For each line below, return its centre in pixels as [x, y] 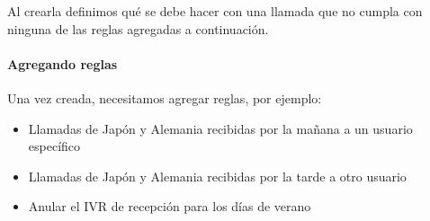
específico [54, 146]
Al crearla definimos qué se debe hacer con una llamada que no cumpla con [215, 11]
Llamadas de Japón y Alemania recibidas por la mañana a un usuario [220, 128]
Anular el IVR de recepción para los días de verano [170, 206]
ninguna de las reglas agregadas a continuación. [138, 28]
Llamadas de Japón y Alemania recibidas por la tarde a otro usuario [217, 176]
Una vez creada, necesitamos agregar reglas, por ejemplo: [165, 97]
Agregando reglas [63, 63]
